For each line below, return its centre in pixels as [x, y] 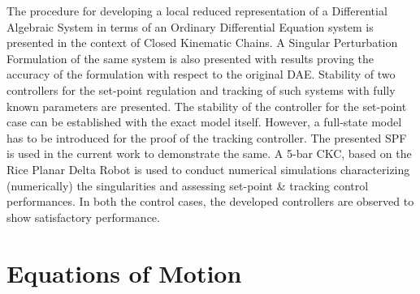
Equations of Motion [124, 273]
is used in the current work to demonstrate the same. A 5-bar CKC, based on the [209, 153]
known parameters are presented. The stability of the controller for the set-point [207, 106]
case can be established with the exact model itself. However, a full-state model [204, 122]
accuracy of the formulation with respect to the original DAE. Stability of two [201, 74]
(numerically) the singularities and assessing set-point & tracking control [188, 185]
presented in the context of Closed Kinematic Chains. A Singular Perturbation [202, 43]
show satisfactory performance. [83, 217]
